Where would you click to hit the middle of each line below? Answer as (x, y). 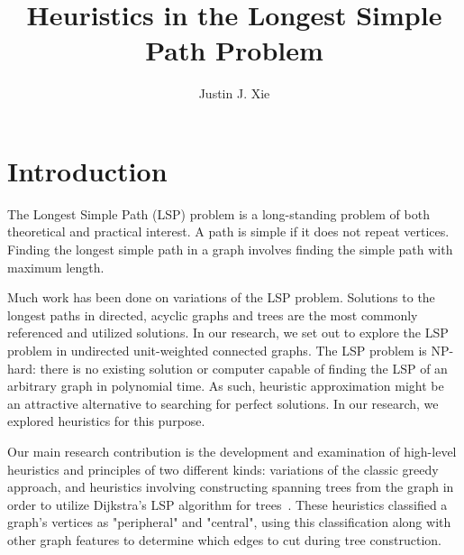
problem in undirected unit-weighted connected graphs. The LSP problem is (217, 350)
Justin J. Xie (234, 93)
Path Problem (234, 50)
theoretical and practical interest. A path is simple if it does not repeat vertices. (228, 231)
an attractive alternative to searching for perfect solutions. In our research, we (223, 403)
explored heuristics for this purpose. (106, 421)
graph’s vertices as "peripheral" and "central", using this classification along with (229, 522)
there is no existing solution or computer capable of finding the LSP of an (244, 368)
